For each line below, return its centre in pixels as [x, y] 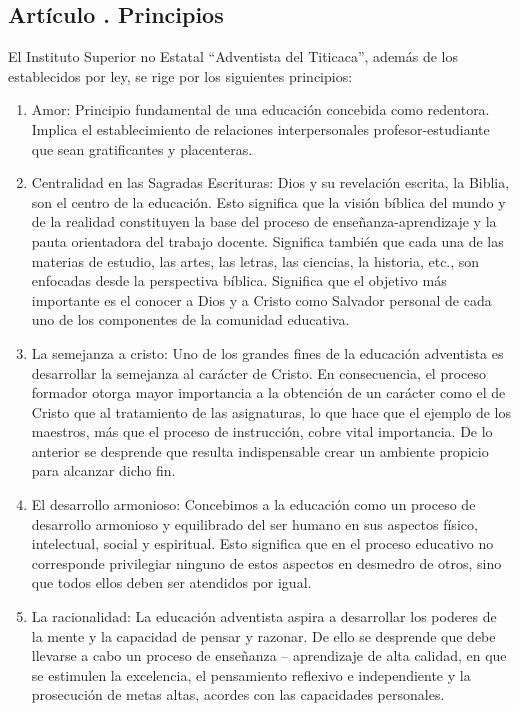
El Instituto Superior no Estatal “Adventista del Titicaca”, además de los [233, 56]
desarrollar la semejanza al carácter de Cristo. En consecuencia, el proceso [259, 372]
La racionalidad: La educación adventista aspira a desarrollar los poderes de [264, 616]
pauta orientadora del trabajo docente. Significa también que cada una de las [267, 240]
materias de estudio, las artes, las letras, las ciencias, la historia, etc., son [255, 260]
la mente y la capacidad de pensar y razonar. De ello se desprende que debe [263, 635]
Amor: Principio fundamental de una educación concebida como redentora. [260, 109]
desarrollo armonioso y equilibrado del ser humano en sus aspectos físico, [254, 523]
